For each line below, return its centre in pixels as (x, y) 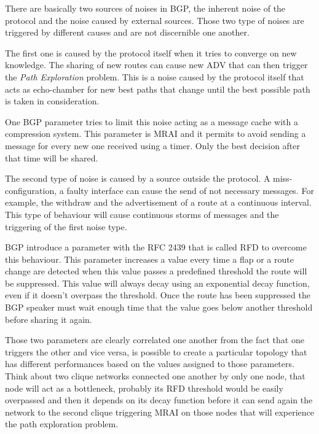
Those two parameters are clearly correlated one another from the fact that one (155, 340)
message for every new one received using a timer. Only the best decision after (153, 145)
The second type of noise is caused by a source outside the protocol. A (138, 178)
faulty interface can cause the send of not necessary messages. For (190, 190)
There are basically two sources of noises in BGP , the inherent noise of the (145, 8)
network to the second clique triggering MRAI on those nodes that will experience (160, 412)
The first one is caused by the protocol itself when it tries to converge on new (151, 52)
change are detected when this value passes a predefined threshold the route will (156, 271)
